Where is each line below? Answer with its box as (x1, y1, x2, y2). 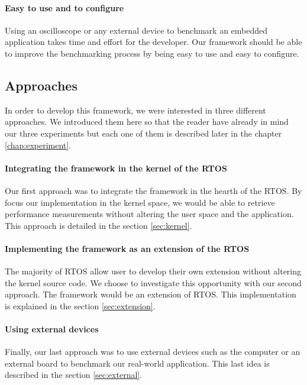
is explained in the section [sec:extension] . (5, 299, 156, 312)
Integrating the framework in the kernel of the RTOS (5, 161, 227, 174)
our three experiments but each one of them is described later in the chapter (5, 127, 282, 139)
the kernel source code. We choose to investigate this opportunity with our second (5, 276, 302, 289)
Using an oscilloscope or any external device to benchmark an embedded (5, 24, 268, 36)
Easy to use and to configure (5, 1, 124, 14)
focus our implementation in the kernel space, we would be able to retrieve (5, 196, 275, 208)
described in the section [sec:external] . (5, 368, 143, 381)
